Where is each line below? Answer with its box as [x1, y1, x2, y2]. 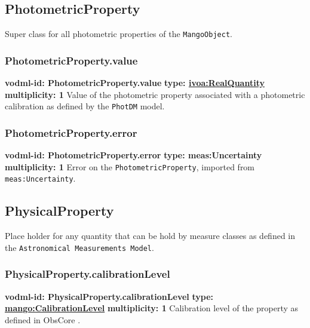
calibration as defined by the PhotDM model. [5, 100, 165, 112]
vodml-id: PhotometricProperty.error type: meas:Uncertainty [5, 149, 262, 161]
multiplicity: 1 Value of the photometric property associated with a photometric [5, 88, 305, 100]
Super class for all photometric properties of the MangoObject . [5, 27, 232, 40]
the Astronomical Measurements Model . [5, 241, 154, 253]
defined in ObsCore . [5, 313, 81, 326]
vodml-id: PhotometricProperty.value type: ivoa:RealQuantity [5, 76, 265, 89]
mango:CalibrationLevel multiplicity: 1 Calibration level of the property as [5, 302, 299, 314]
